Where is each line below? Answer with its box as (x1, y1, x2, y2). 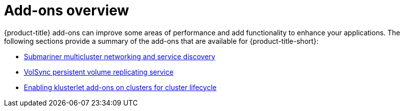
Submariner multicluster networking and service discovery (24, 52, 216, 61)
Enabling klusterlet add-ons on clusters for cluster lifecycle (24, 83, 217, 92)
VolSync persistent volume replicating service (24, 67, 174, 76)
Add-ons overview (4, 2, 129, 19)
